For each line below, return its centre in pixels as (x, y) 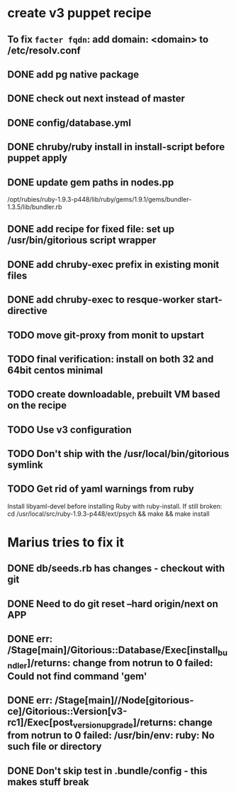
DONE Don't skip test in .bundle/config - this (107, 771)
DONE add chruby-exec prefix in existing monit (113, 264)
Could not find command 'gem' (77, 676)
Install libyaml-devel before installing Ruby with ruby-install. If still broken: (115, 506)
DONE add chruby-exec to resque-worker (101, 300)
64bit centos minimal (55, 370)
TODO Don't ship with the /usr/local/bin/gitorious (118, 454)
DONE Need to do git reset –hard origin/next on (113, 604)
